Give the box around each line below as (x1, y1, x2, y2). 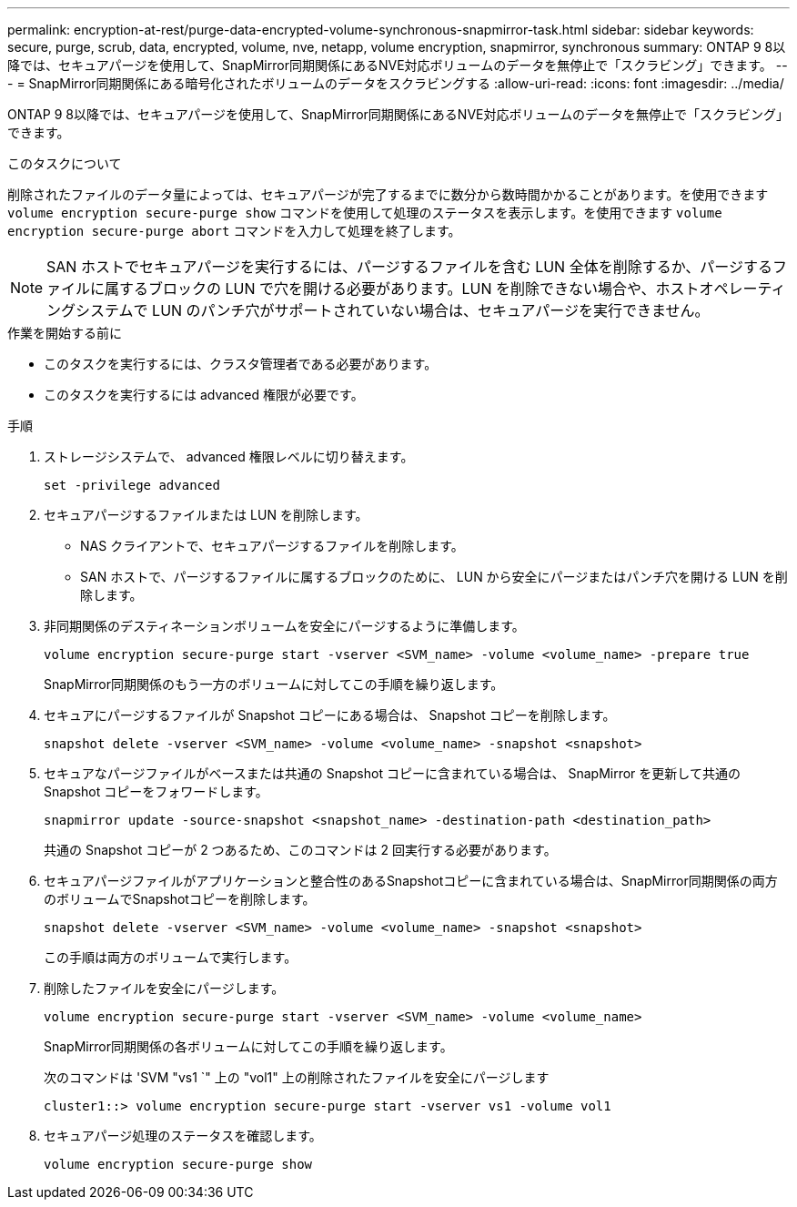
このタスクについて (7, 156, 122, 171)
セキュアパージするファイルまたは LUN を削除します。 (44, 507, 368, 522)
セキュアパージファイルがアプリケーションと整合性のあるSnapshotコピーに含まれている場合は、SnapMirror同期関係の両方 (44, 873, 778, 888)
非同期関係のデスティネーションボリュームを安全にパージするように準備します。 (44, 618, 525, 634)
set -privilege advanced (44, 478, 220, 492)
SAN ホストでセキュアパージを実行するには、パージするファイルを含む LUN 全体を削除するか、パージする (46, 258, 773, 276)
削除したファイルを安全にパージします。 (44, 980, 285, 996)
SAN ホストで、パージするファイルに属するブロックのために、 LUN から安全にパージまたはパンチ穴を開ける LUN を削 (80, 569, 788, 584)
